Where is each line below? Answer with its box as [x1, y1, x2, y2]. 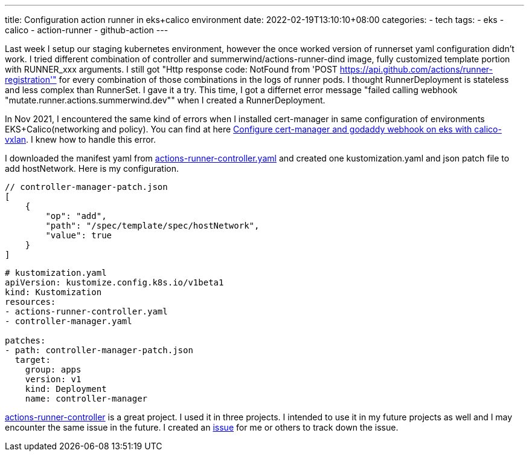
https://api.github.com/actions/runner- [339, 64, 493, 74]
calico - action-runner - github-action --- [5, 25, 168, 35]
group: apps [25, 365, 82, 374]
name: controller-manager [25, 394, 148, 403]
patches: [5, 336, 46, 345]
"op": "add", [45, 211, 107, 221]
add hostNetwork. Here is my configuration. [5, 163, 179, 174]
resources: [5, 297, 56, 307]
